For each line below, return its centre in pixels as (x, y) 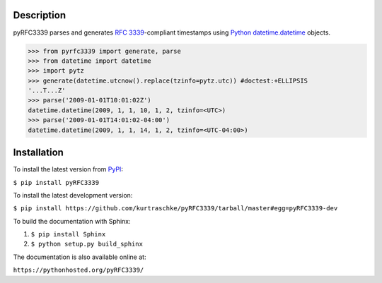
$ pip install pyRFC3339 (56, 182)
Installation (38, 153)
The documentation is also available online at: (80, 257)
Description (40, 15)
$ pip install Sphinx (68, 234)
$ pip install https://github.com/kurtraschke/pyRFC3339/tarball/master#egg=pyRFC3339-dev (175, 209)
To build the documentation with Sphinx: (72, 221)
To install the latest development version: (73, 195)
